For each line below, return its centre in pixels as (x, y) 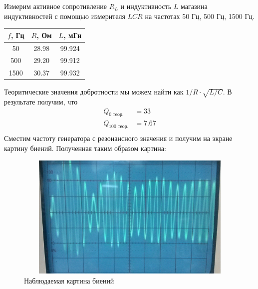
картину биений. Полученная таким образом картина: (85, 148)
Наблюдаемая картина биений (69, 280)
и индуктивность (146, 6)
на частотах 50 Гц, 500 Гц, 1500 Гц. (200, 16)
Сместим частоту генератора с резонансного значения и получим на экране (118, 138)
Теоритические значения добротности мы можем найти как (94, 92)
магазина (194, 6)
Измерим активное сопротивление (56, 6)
